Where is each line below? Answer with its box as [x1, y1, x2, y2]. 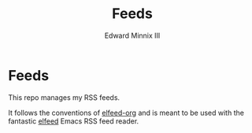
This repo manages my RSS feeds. [8, 92, 120, 102]
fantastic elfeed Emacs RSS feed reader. [8, 116, 139, 126]
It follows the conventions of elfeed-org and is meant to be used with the [8, 108, 244, 117]
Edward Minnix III [104, 31, 161, 40]
